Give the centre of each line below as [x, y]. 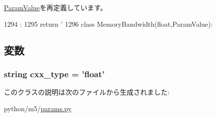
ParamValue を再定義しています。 [56, 7]
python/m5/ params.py [38, 108]
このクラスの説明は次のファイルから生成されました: [87, 92]
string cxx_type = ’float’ [54, 74]
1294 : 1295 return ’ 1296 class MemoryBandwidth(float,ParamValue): [108, 24]
